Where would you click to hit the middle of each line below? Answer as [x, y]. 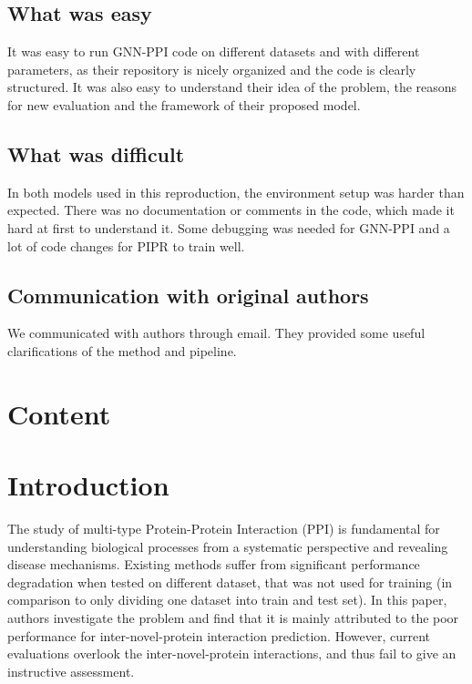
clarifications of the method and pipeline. [122, 350]
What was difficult [96, 153]
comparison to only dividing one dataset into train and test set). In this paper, [227, 600]
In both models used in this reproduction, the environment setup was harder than [236, 192]
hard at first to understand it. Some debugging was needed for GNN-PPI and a [229, 227]
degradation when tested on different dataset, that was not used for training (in [230, 582]
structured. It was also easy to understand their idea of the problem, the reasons [232, 87]
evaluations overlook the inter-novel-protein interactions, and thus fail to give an [232, 653]
